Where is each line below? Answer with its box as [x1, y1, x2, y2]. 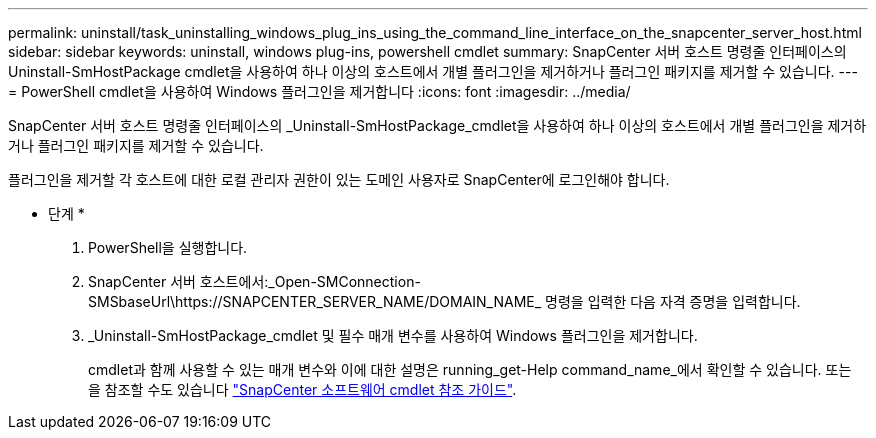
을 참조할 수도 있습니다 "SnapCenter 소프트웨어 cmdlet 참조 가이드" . [88, 381, 517, 398]
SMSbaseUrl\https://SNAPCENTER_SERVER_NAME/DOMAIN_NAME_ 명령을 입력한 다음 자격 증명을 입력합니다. [88, 293, 801, 310]
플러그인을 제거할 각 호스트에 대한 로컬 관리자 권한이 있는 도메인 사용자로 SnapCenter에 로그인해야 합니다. [8, 171, 670, 188]
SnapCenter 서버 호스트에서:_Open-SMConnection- [88, 273, 421, 290]
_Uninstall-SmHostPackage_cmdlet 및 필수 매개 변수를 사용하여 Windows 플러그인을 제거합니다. [88, 327, 698, 344]
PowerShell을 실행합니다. [88, 239, 248, 256]
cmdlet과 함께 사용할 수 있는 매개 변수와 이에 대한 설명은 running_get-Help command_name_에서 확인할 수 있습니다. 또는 [88, 361, 852, 378]
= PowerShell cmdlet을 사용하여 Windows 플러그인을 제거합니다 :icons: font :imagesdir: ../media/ [8, 83, 631, 100]
